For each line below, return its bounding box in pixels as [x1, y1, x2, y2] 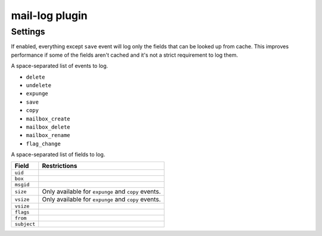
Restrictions [42, 162, 78, 170]
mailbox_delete [26, 123, 71, 131]
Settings [11, 26, 45, 37]
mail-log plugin [11, 9, 88, 22]
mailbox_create [26, 115, 71, 122]
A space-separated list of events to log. [11, 63, 109, 70]
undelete [26, 82, 52, 89]
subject [14, 221, 36, 228]
